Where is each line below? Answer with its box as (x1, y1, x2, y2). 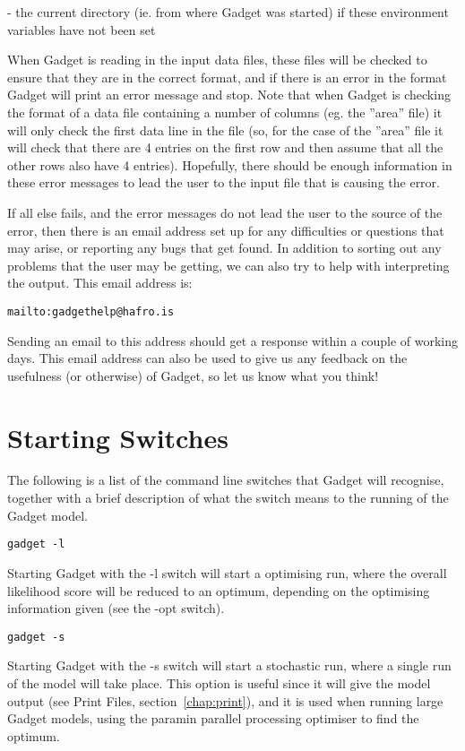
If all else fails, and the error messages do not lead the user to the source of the (7, 203, 443, 221)
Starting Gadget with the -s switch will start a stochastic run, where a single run (7, 656, 452, 675)
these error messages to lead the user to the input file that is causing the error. (7, 173, 440, 192)
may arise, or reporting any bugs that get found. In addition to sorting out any (7, 238, 442, 257)
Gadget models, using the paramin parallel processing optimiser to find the (7, 709, 419, 728)
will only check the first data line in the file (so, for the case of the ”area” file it (7, 120, 443, 139)
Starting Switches (7, 419, 228, 455)
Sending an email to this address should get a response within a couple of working (7, 331, 459, 350)
